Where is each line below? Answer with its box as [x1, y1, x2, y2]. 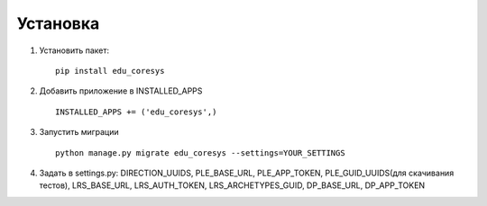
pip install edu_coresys [55, 66, 165, 76]
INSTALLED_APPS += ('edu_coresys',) [55, 106, 217, 117]
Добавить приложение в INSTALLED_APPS [39, 85, 203, 96]
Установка [16, 13, 100, 33]
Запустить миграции [39, 127, 119, 138]
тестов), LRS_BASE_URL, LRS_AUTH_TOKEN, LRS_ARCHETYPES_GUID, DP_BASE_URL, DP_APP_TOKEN [39, 180, 426, 191]
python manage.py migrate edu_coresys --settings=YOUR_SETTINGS [55, 148, 346, 157]
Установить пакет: [39, 45, 110, 56]
